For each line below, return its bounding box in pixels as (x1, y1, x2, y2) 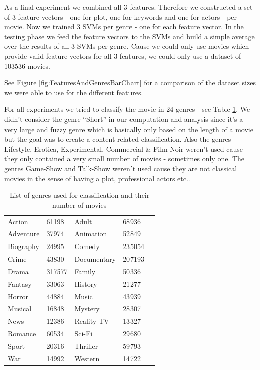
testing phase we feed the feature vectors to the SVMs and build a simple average (4, 31, 255, 41)
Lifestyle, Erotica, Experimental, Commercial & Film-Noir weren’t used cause (4, 143, 243, 154)
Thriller (74, 340, 98, 351)
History (74, 278, 97, 289)
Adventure (8, 228, 40, 239)
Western (74, 353, 100, 363)
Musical (8, 303, 32, 314)
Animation (74, 228, 107, 239)
